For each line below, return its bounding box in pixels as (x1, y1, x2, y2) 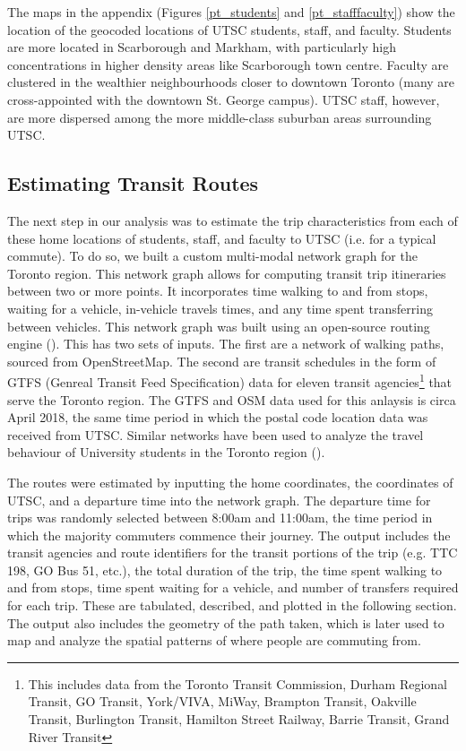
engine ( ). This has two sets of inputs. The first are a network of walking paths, (7, 334, 444, 353)
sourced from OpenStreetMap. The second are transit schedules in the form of (7, 351, 436, 370)
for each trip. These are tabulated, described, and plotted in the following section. (7, 596, 457, 615)
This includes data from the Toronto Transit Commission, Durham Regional (28, 674, 448, 693)
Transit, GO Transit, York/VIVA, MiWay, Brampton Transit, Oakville (28, 692, 417, 711)
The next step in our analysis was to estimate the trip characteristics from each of (7, 211, 458, 229)
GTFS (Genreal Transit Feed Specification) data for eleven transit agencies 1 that (7, 370, 453, 391)
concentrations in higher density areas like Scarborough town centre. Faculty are (7, 55, 449, 73)
